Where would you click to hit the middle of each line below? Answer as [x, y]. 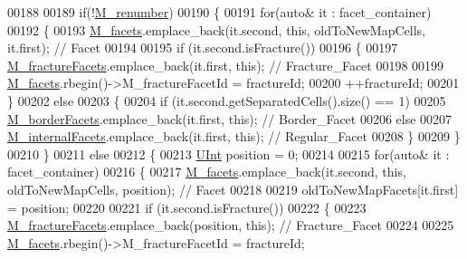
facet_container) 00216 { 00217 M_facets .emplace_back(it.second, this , [207, 172]
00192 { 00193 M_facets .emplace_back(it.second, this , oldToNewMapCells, [216, 29]
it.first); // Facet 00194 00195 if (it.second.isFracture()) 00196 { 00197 [203, 48]
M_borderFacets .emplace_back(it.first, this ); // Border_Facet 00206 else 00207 [230, 118]
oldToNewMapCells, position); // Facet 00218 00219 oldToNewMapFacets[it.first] [233, 189]
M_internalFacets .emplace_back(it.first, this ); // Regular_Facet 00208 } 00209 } [234, 136]
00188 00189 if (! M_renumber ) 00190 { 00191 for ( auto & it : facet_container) [219, 12]
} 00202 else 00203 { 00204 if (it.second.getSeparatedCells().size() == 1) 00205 [227, 100]
